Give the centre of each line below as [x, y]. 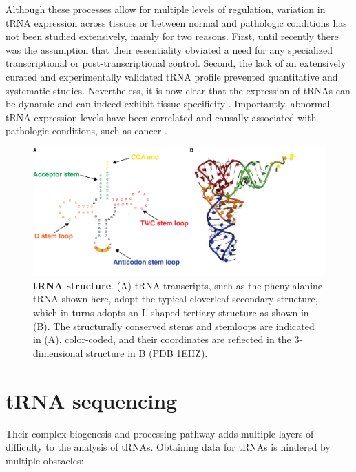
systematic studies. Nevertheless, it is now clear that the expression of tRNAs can [178, 90]
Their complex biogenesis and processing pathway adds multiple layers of [160, 433]
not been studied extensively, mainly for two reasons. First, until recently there [172, 36]
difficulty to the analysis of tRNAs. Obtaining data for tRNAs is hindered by [168, 447]
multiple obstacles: [45, 460]
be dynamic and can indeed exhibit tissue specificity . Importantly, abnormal [168, 104]
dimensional [58, 352]
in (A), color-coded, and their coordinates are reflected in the [162, 339]
